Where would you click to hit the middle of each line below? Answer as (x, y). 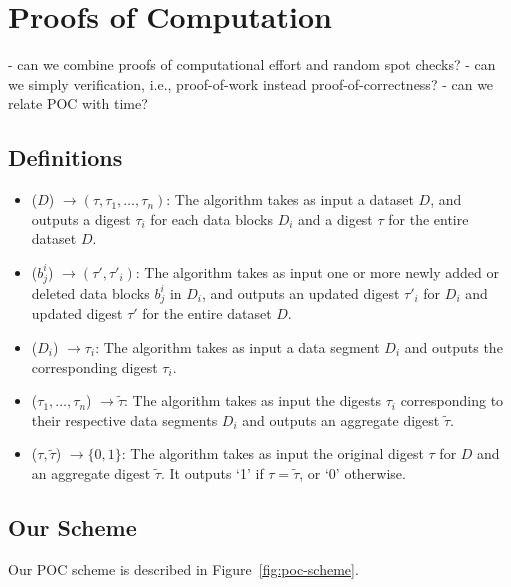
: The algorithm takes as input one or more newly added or (317, 271)
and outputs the (453, 346)
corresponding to (452, 400)
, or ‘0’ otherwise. (352, 472)
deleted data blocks (90, 292)
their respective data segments (124, 419)
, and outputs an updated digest (300, 292)
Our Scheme (72, 526)
